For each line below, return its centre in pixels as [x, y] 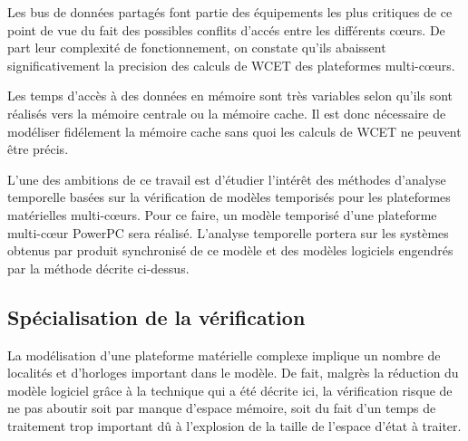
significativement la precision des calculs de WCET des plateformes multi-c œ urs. [231, 65]
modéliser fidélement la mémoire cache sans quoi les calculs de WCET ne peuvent [234, 131]
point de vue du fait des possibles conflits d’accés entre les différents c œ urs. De [226, 29]
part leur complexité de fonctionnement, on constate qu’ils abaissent [197, 48]
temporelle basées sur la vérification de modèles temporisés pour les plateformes [229, 197]
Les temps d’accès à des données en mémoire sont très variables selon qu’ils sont [230, 96]
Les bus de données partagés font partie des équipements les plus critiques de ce [230, 12]
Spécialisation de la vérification [156, 316]
